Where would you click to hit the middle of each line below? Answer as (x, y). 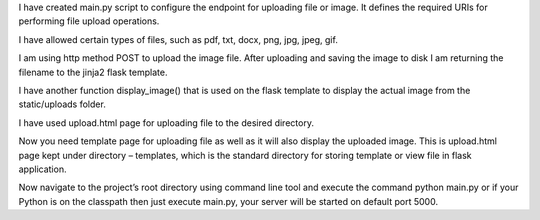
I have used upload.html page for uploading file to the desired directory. (166, 122)
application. (42, 169)
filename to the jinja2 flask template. (93, 72)
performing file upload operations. (89, 21)
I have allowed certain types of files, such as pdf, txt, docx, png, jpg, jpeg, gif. (178, 39)
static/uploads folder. (62, 104)
